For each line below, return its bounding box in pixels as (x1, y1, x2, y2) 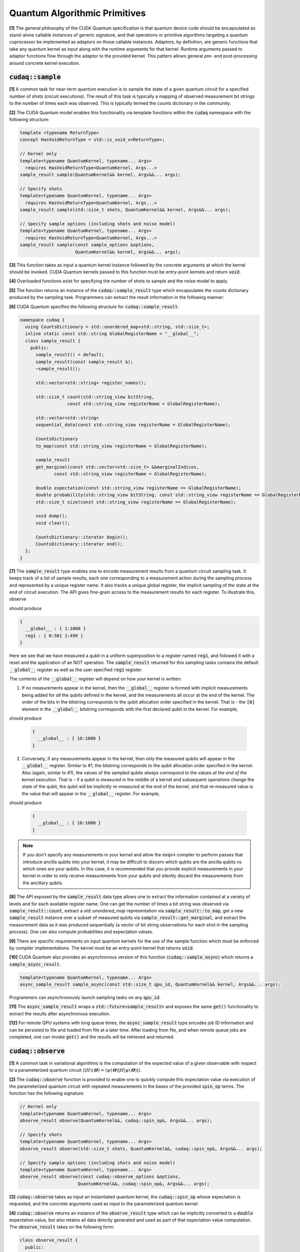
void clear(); (35, 520, 70, 526)
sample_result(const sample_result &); (35, 359, 133, 365)
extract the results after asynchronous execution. (9, 1011, 111, 1017)
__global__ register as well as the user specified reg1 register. (9, 667, 142, 673)
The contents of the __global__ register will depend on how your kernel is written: (9, 676, 182, 682)
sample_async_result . (9, 961, 61, 967)
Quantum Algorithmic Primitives (9, 8, 146, 19)
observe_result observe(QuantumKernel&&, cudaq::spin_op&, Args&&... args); (19, 1118, 212, 1124)
